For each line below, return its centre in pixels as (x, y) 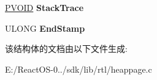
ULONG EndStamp (45, 28)
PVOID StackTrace (44, 7)
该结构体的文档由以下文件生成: (66, 49)
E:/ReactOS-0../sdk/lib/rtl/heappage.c (78, 69)
